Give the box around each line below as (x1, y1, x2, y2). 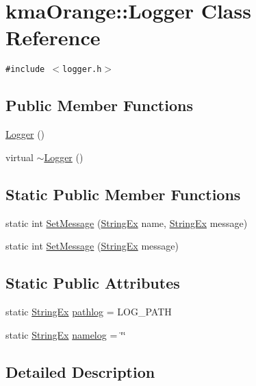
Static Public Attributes (5, 272, 180, 293)
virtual (5, 149, 34, 164)
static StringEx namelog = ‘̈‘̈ (5, 327, 126, 341)
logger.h (62, 64, 102, 75)
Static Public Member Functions (5, 183, 241, 204)
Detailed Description (5, 361, 155, 382)
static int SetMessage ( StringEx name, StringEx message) (5, 215, 248, 230)
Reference (5, 23, 101, 51)
